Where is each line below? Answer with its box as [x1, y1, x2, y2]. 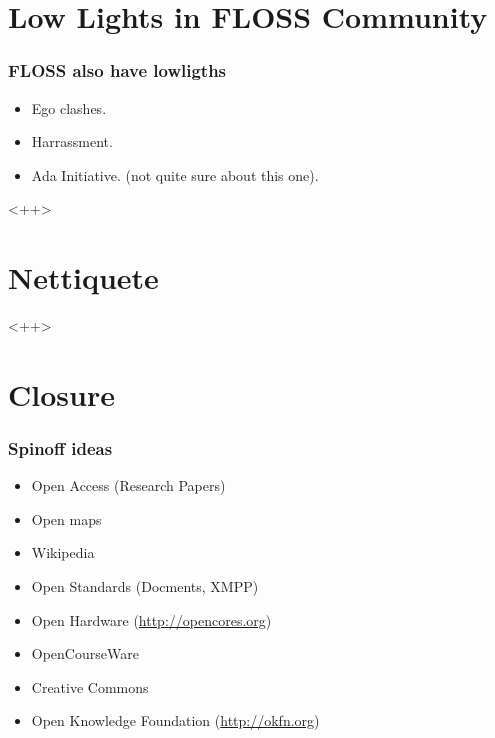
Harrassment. [31, 131, 113, 152]
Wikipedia [31, 542, 95, 563]
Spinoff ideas [8, 435, 113, 460]
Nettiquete [8, 257, 159, 298]
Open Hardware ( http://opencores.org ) [31, 609, 272, 630]
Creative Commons [31, 676, 149, 697]
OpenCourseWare [31, 643, 139, 664]
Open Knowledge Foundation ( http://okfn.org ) [31, 710, 320, 731]
